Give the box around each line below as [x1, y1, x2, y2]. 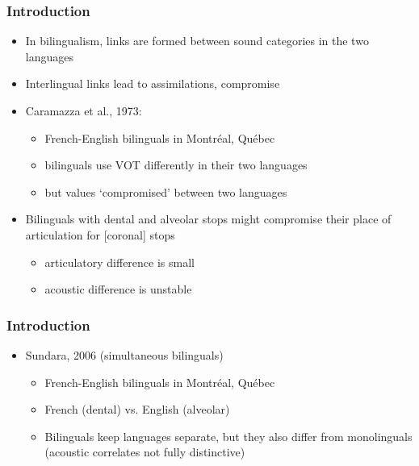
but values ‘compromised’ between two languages [44, 183, 287, 200]
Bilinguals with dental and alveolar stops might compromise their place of [25, 210, 392, 227]
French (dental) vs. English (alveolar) [44, 401, 230, 418]
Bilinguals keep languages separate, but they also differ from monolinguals [44, 427, 413, 444]
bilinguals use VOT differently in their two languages [44, 156, 308, 173]
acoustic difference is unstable [44, 281, 192, 297]
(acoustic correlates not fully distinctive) [44, 443, 245, 460]
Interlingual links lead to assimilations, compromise [25, 75, 280, 92]
